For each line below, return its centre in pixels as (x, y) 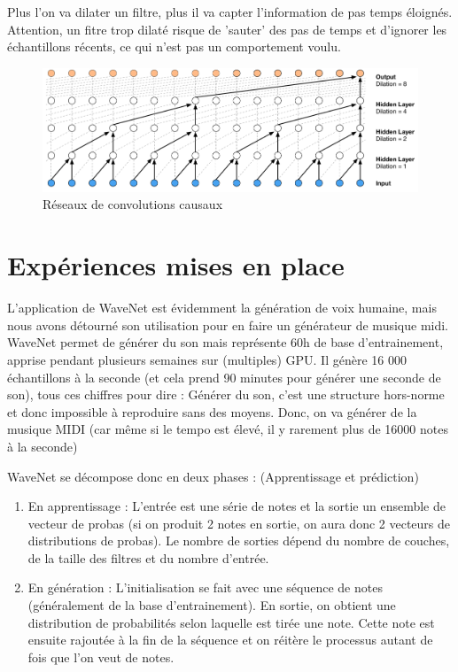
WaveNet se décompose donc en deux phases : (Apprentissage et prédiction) (213, 476)
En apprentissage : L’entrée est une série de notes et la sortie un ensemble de (237, 506)
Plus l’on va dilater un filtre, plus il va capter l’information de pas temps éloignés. (230, 12)
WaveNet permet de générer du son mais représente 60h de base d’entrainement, (225, 342)
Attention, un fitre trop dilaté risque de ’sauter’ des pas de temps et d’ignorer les (227, 29)
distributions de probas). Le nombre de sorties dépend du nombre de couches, (239, 541)
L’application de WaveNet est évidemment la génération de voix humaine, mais (222, 308)
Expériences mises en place (176, 265)
